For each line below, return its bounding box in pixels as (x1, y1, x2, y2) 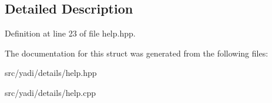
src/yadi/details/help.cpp (5, 86, 96, 98)
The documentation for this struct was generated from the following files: (5, 46, 268, 59)
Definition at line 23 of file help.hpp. (5, 27, 136, 39)
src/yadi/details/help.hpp (5, 67, 97, 79)
